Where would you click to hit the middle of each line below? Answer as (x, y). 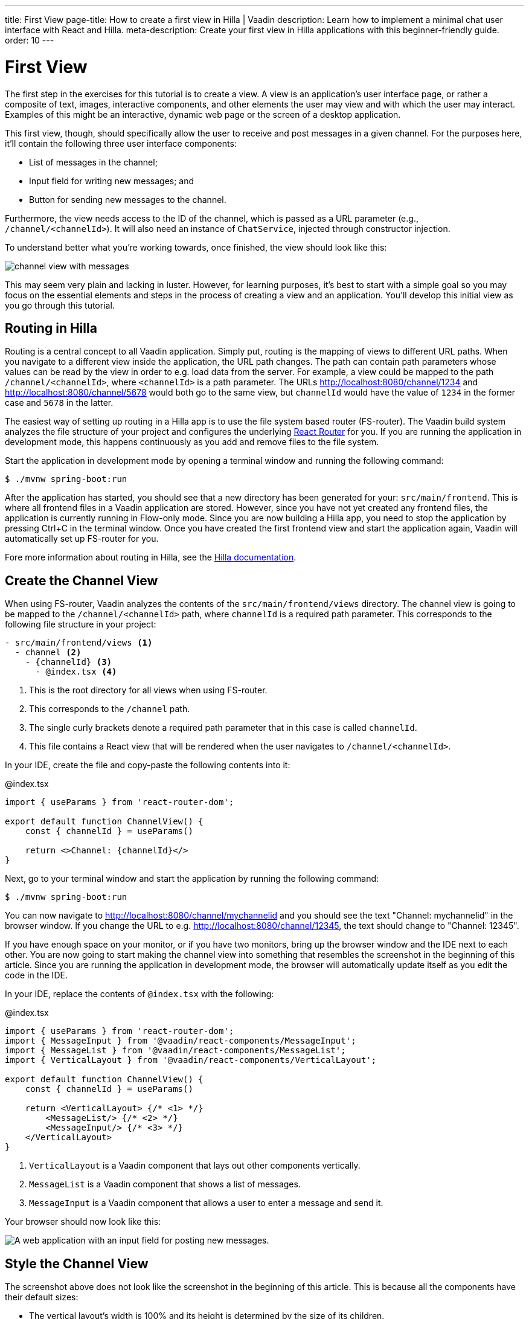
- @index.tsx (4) (76, 672)
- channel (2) (48, 653)
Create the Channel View (82, 580)
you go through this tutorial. (60, 305)
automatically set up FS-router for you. (82, 539)
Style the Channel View (77, 1263)
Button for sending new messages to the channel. (128, 199)
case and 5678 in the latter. (59, 403)
